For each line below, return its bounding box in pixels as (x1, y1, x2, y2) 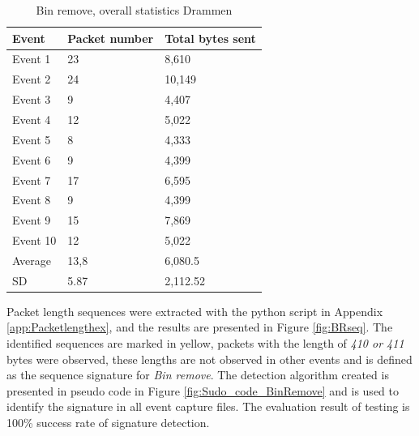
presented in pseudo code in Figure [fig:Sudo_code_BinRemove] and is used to (6, 382, 399, 399)
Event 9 (12, 212, 51, 229)
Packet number (67, 29, 154, 46)
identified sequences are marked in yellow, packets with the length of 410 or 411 (6, 335, 404, 351)
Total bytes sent (165, 29, 256, 46)
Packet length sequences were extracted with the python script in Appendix (6, 302, 383, 319)
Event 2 (12, 71, 51, 88)
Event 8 (12, 191, 51, 208)
